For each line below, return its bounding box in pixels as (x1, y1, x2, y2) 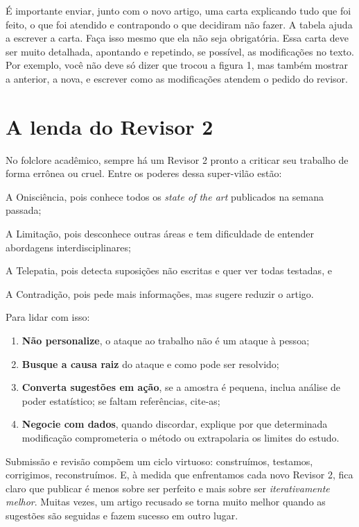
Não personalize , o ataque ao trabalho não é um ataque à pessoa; (21, 333, 310, 348)
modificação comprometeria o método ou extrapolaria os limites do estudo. (21, 430, 340, 444)
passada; (6, 203, 42, 217)
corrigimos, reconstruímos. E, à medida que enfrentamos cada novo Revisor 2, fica (6, 467, 353, 482)
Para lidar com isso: (6, 310, 90, 324)
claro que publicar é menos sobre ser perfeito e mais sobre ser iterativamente (6, 480, 330, 495)
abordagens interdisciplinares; (6, 240, 131, 254)
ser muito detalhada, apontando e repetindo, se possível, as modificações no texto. (6, 44, 354, 58)
